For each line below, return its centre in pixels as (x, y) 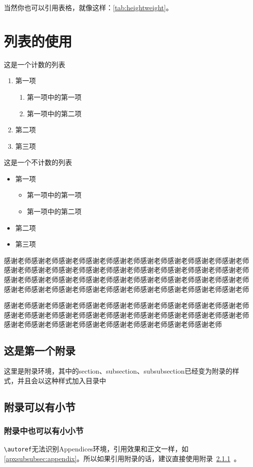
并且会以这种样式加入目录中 (62, 380)
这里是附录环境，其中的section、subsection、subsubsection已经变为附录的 (118, 371)
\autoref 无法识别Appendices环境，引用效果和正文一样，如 (96, 449)
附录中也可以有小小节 (44, 431)
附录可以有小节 (40, 406)
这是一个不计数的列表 (38, 162)
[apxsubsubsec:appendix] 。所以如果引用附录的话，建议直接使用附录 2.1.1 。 (122, 458)
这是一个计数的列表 (35, 64)
